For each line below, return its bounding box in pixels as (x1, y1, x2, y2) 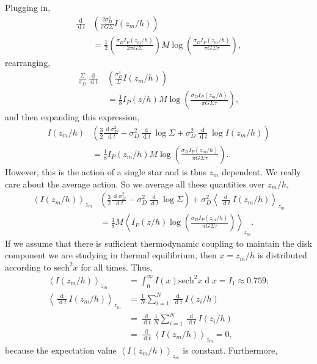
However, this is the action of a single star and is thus (5, 165, 206, 178)
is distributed (257, 249, 307, 261)
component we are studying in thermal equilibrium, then (5, 249, 217, 261)
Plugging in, (5, 1, 51, 13)
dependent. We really (222, 165, 301, 178)
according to (5, 260, 51, 273)
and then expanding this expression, (5, 111, 140, 123)
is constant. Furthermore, (183, 343, 278, 356)
